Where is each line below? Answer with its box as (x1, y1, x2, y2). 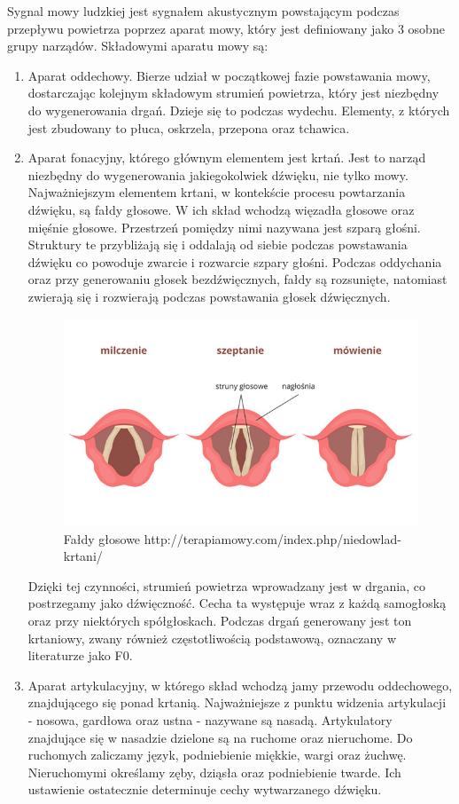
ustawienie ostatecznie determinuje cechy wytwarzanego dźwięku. (27, 780, 382, 799)
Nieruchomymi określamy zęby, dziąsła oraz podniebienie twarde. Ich (27, 762, 401, 781)
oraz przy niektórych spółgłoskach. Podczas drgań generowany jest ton (27, 611, 412, 629)
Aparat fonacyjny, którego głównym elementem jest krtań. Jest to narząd (27, 148, 426, 167)
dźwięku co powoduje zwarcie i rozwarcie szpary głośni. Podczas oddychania (27, 252, 442, 271)
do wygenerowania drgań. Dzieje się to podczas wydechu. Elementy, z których (27, 100, 450, 119)
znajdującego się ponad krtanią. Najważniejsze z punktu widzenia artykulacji (27, 693, 447, 712)
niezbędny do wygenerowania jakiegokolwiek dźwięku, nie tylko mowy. (27, 165, 408, 184)
